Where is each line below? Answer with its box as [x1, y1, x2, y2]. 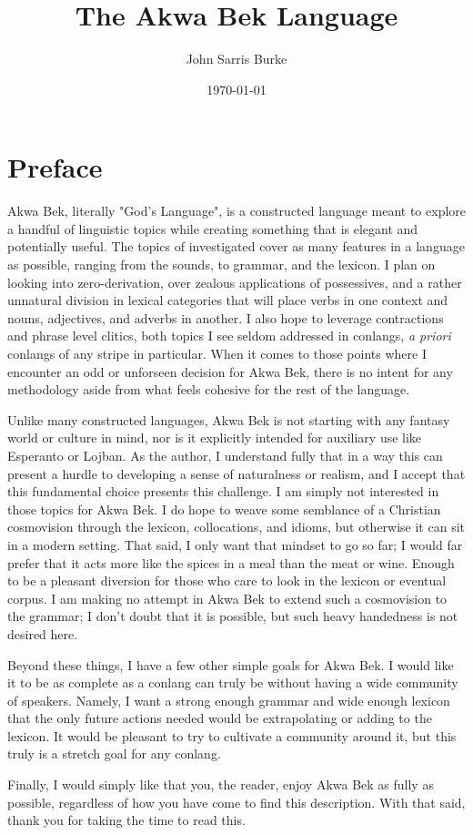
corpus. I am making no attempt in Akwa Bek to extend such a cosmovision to [7, 588, 448, 607]
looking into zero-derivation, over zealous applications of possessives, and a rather [7, 272, 462, 291]
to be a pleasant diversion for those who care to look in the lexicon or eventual [7, 571, 447, 590]
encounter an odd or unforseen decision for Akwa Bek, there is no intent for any [7, 361, 453, 381]
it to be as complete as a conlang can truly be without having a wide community [7, 673, 458, 692]
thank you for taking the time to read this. [7, 810, 246, 830]
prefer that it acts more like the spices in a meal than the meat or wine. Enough [7, 553, 455, 572]
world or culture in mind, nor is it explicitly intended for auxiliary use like [7, 428, 422, 447]
